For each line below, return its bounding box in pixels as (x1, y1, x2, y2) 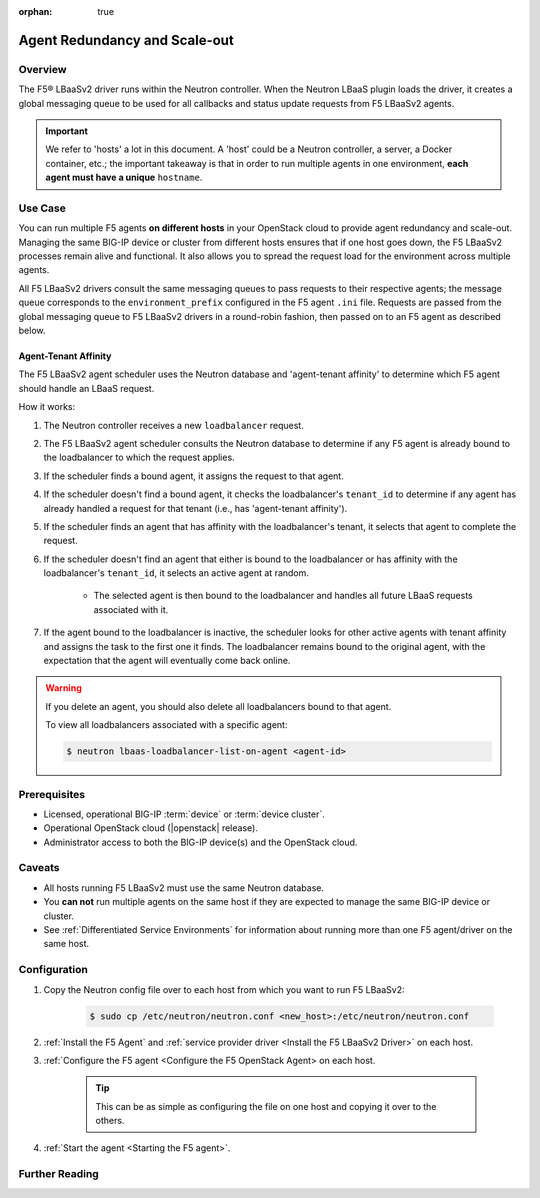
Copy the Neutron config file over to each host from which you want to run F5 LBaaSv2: (43, 983, 405, 995)
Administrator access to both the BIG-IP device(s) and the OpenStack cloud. (43, 836, 358, 848)
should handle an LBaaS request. (18, 382, 155, 394)
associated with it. (93, 603, 169, 615)
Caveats (18, 861, 60, 875)
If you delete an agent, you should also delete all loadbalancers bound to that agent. (45, 700, 392, 712)
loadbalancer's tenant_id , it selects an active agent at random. (43, 567, 310, 579)
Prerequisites (18, 787, 85, 801)
